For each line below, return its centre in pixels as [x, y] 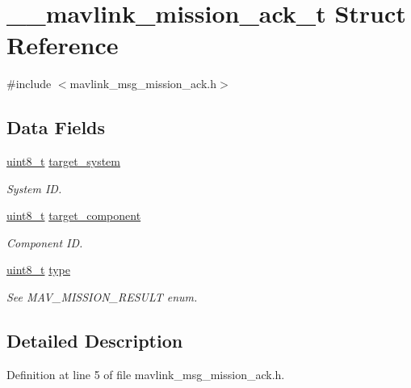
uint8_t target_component [74, 215]
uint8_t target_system [63, 161]
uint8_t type [38, 270]
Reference [63, 45]
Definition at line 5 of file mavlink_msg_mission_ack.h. [146, 374]
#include [29, 84]
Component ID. [45, 242]
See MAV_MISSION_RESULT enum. [102, 297]
